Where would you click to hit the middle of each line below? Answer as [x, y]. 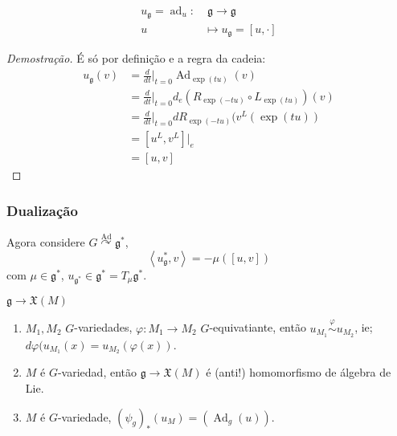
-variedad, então [97, 372]
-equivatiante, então [258, 327]
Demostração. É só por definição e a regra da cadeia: [136, 57]
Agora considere [46, 242]
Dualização [42, 210]
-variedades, [103, 327]
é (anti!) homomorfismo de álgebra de [299, 372]
